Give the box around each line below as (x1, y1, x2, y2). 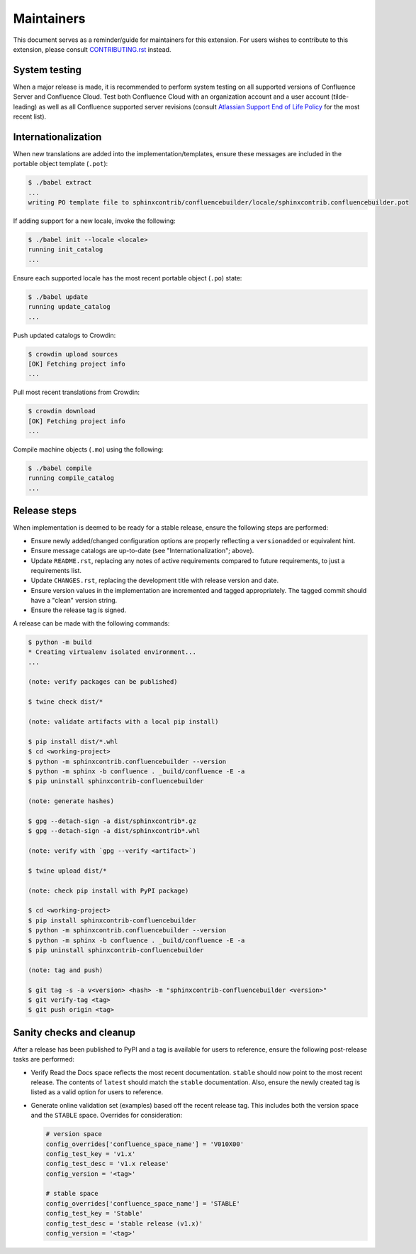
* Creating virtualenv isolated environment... (28, 648, 196, 656)
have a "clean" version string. (30, 596, 118, 605)
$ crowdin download (28, 407, 96, 415)
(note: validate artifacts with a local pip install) (28, 717, 219, 726)
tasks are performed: (13, 1055, 74, 1064)
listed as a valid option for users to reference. (30, 1088, 164, 1096)
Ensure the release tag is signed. (30, 606, 127, 614)
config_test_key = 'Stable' (45, 1209, 143, 1218)
